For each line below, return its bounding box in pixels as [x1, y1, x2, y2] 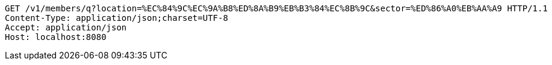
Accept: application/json [5, 23, 127, 32]
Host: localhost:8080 [5, 32, 107, 42]
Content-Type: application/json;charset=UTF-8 [5, 13, 228, 23]
